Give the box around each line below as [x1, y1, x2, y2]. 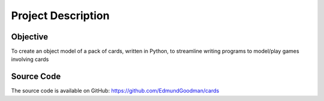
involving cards [11, 56, 49, 63]
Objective [11, 32, 49, 42]
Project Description [11, 9, 110, 22]
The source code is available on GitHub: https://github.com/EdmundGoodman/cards [11, 87, 220, 94]
